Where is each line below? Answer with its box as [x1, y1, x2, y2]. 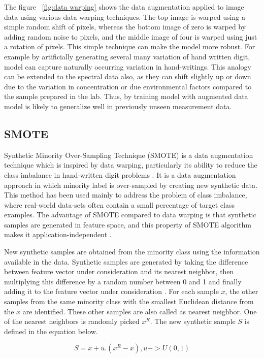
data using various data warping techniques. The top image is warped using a [4, 11, 245, 22]
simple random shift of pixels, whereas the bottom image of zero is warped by [4, 21, 246, 32]
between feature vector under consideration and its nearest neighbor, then [4, 266, 234, 277]
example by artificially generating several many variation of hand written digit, [4, 51, 250, 61]
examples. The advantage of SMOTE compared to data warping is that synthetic [4, 209, 256, 220]
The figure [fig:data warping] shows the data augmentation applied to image [4, 2, 244, 12]
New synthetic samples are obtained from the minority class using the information [4, 246, 260, 257]
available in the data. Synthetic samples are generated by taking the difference [4, 256, 248, 267]
